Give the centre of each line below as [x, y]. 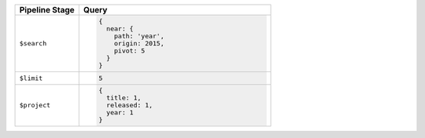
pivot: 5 [130, 51]
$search [33, 43]
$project [35, 105]
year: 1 [120, 113]
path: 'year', [139, 36]
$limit [31, 78]
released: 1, [130, 105]
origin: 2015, [139, 43]
